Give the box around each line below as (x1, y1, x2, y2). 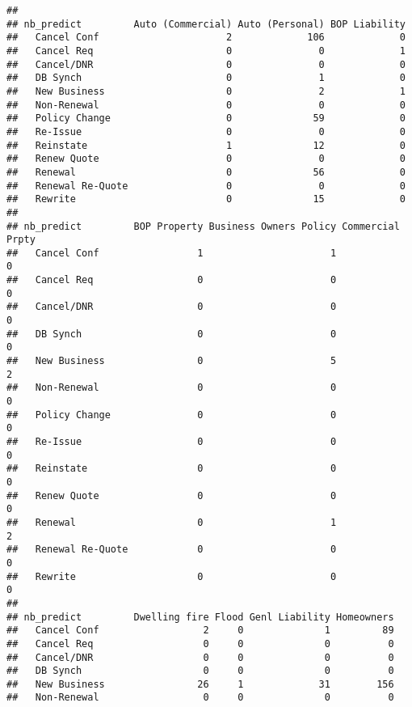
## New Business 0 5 (6, 355, 337, 367)
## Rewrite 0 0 (6, 570, 337, 582)
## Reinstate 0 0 (6, 463, 337, 475)
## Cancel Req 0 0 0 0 (6, 637, 394, 650)
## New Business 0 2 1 (6, 85, 406, 97)
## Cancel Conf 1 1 (6, 247, 337, 259)
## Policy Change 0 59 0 (6, 112, 406, 125)
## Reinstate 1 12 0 (6, 139, 406, 151)
